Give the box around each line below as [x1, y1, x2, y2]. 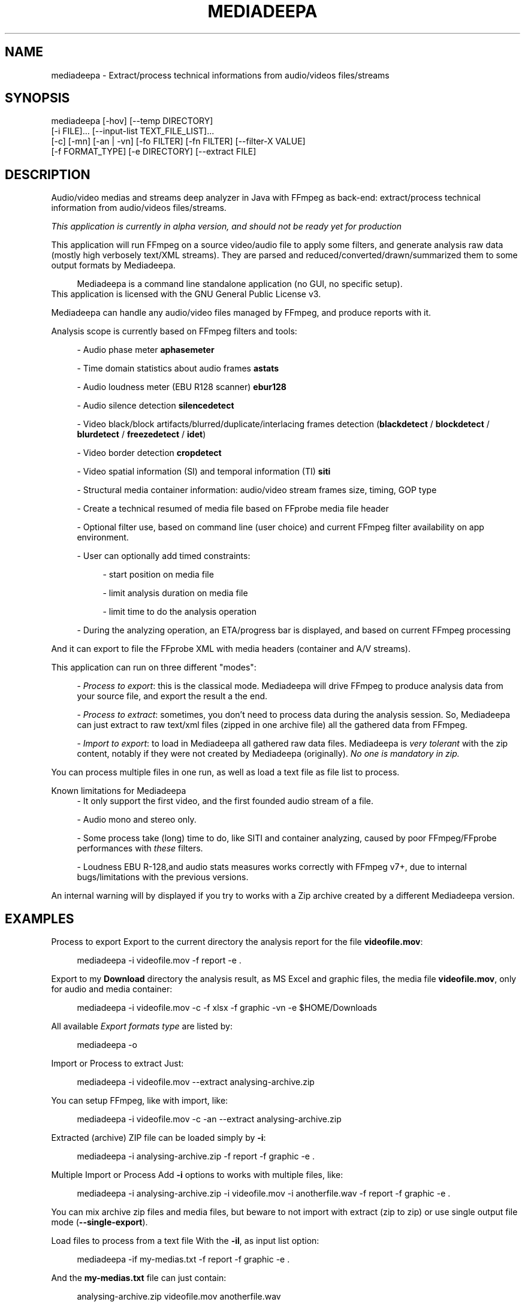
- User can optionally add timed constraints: [77, 551, 251, 561]
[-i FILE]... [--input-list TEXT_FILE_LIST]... [51, 126, 215, 137]
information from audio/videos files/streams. [51, 203, 227, 213]
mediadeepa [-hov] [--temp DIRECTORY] [51, 116, 213, 126]
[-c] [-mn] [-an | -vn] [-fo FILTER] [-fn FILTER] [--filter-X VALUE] [51, 136, 306, 147]
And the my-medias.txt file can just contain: [51, 1273, 227, 1283]
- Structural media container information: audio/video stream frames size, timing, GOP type [77, 485, 437, 496]
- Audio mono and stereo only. [77, 814, 197, 825]
